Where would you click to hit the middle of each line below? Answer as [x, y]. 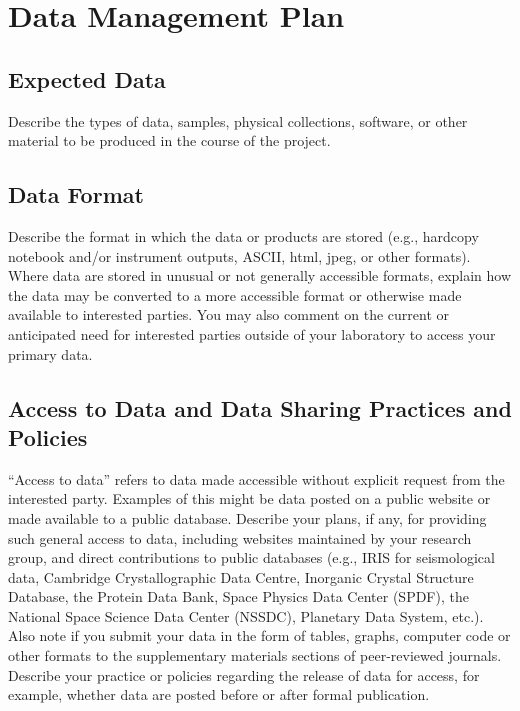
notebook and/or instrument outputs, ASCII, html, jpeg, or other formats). [239, 255]
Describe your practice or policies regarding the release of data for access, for [244, 674]
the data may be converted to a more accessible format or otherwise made [235, 294]
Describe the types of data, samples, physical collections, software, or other [238, 120]
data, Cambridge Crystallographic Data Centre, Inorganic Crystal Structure [241, 576]
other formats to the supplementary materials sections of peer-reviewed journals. [255, 655]
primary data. [50, 353]
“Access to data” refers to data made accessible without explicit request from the [256, 478]
